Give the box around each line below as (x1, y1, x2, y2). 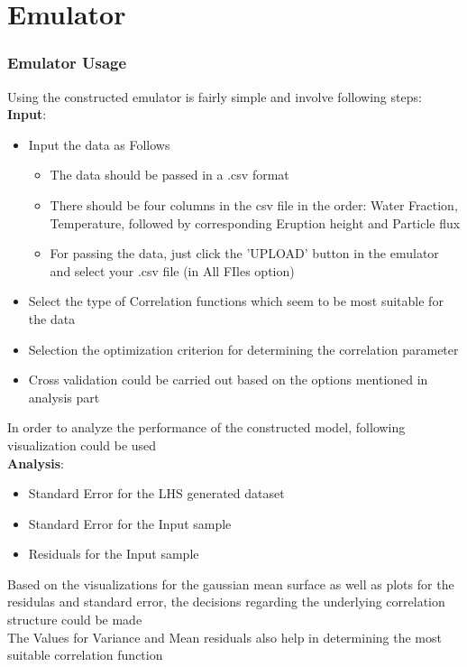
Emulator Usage (7, 51, 127, 74)
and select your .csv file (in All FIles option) (50, 261, 295, 280)
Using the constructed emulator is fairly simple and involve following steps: (7, 87, 422, 106)
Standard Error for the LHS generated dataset (28, 484, 285, 503)
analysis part (28, 387, 100, 406)
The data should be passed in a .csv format (50, 165, 289, 184)
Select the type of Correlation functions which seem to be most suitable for (28, 292, 444, 310)
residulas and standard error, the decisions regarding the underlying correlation (7, 592, 445, 611)
